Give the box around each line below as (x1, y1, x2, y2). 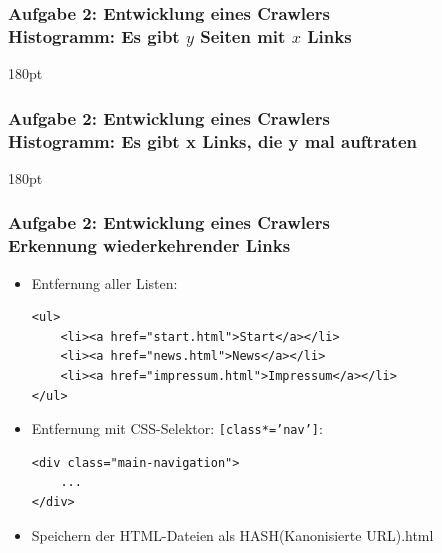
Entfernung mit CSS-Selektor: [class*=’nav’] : (31, 418, 323, 439)
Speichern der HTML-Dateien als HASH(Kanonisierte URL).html (31, 524, 434, 545)
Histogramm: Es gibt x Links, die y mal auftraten (8, 128, 417, 153)
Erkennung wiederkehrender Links (8, 233, 291, 258)
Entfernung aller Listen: (31, 272, 178, 293)
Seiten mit (200, 23, 286, 48)
